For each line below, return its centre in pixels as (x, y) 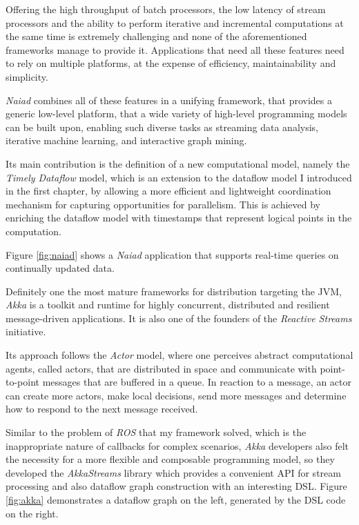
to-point (23, 382)
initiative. (26, 331)
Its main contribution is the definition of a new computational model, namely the (178, 163)
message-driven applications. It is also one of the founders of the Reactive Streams (179, 318)
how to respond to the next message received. (102, 409)
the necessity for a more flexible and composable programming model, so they (170, 459)
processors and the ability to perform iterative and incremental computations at (175, 22)
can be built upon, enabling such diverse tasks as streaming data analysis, (162, 127)
